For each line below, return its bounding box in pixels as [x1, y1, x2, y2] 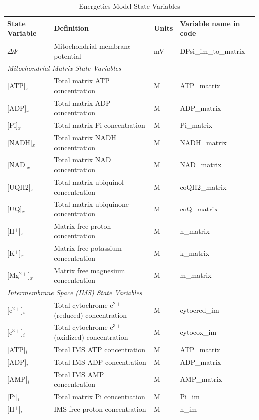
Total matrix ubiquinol [54, 176, 124, 187]
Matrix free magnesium [54, 265, 125, 275]
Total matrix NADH [54, 132, 116, 143]
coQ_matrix [180, 204, 218, 214]
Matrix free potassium [54, 243, 122, 253]
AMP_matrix [180, 374, 222, 384]
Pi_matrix [180, 120, 213, 130]
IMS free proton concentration [54, 403, 146, 414]
